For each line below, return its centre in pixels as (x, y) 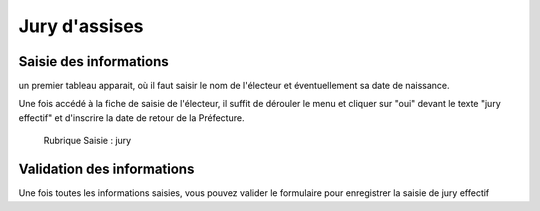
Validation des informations (106, 169)
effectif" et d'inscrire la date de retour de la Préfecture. (131, 117)
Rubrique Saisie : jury (87, 141)
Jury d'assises (81, 26)
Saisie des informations (93, 61)
